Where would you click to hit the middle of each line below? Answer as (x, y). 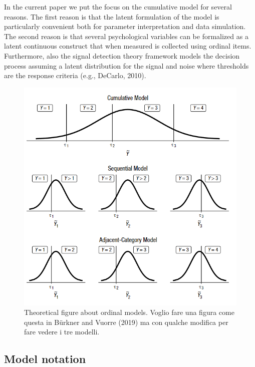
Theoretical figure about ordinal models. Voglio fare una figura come (129, 312)
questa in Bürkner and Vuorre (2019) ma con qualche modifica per (126, 322)
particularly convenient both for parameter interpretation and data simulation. (125, 26)
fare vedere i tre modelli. (62, 332)
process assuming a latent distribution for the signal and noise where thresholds (126, 65)
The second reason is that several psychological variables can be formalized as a (126, 36)
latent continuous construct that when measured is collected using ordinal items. (128, 46)
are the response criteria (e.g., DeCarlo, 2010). (75, 75)
